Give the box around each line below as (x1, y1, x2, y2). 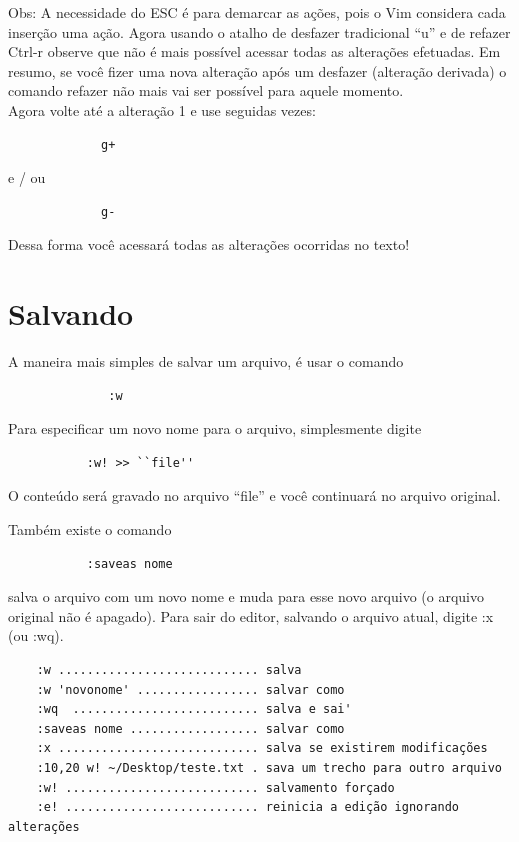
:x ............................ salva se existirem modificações (36, 741, 488, 756)
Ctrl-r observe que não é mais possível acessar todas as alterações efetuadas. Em (8, 41, 501, 62)
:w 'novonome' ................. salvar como (36, 682, 345, 697)
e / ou (8, 167, 46, 188)
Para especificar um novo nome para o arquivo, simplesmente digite (8, 418, 422, 439)
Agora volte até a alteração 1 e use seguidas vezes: (8, 99, 316, 120)
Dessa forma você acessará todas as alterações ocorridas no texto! (8, 234, 410, 255)
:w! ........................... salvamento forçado (36, 780, 395, 795)
